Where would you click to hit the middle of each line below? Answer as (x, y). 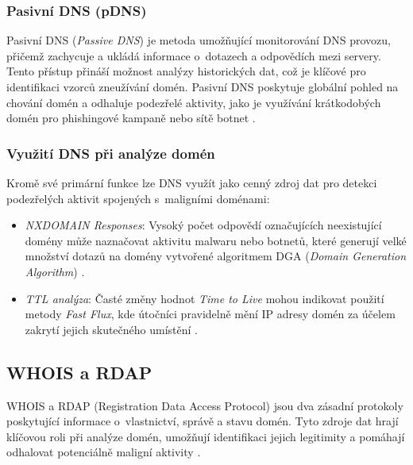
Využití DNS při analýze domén (111, 153)
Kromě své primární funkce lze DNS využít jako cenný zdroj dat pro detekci (192, 183)
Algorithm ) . (55, 271)
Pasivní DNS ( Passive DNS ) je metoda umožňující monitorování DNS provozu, (199, 40)
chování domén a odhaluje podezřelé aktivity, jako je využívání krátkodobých (194, 102)
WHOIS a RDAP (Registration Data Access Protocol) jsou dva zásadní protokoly (205, 405)
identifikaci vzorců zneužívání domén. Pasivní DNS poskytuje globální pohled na (203, 86)
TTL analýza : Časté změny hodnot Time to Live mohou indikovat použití (205, 298)
